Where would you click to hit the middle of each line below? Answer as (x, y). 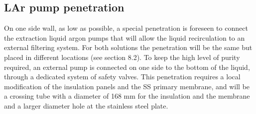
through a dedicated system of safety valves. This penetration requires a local (122, 77)
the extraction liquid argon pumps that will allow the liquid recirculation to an (125, 37)
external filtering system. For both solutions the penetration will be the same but (128, 47)
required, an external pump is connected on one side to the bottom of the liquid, (127, 67)
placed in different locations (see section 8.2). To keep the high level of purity (122, 57)
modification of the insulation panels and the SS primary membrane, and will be (127, 86)
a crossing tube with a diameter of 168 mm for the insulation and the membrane (127, 96)
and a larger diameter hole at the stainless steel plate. (86, 105)
